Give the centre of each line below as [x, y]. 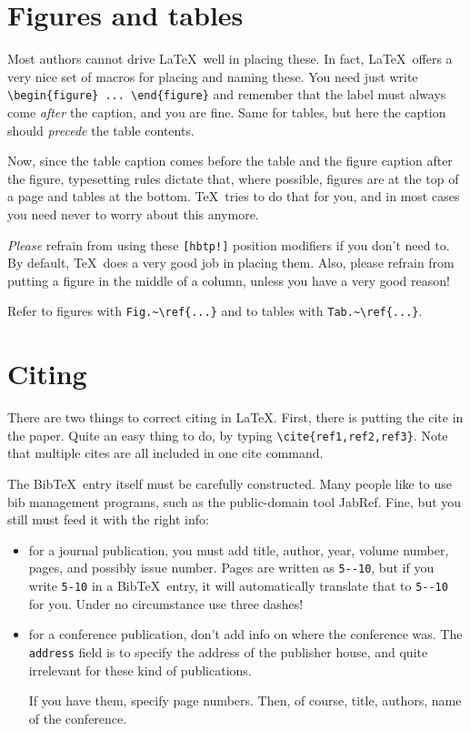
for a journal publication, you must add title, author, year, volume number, [239, 549]
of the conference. [78, 718]
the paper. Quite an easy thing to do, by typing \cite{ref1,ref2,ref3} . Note [228, 435]
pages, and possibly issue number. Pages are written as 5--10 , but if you [231, 568]
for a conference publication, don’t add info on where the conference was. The [245, 634]
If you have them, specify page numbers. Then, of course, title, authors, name [245, 701]
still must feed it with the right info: [108, 519]
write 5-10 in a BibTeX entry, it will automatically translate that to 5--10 [238, 586]
